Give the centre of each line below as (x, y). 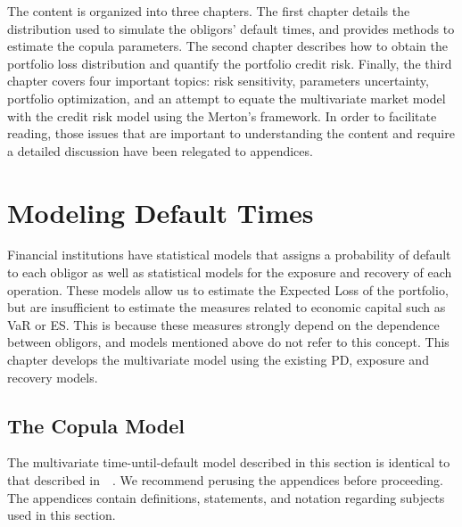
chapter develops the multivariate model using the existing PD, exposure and (218, 360)
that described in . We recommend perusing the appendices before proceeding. (225, 480)
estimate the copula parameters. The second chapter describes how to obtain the (227, 46)
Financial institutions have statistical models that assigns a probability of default (229, 255)
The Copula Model (96, 425)
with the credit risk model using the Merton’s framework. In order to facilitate (222, 115)
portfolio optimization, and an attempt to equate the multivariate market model (227, 98)
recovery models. (53, 377)
